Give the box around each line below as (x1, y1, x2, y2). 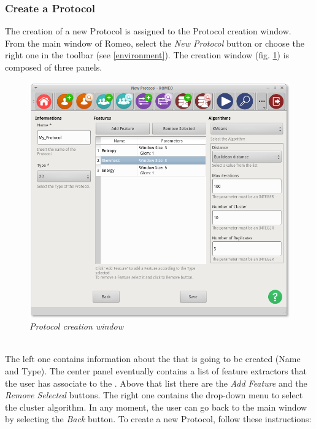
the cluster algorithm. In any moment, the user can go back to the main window (5, 400, 307, 413)
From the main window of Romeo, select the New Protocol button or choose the (5, 36, 304, 49)
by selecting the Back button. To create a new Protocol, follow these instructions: (5, 412, 312, 425)
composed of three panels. (5, 61, 102, 73)
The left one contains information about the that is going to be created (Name (5, 352, 301, 365)
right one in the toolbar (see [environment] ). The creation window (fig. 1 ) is (5, 48, 290, 61)
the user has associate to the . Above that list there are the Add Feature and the (5, 376, 307, 389)
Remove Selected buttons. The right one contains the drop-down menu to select (5, 388, 303, 401)
